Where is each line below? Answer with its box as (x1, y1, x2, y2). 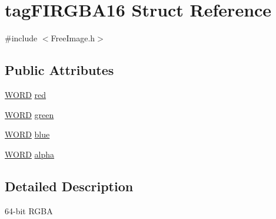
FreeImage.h (51, 32, 95, 44)
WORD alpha (5, 148, 55, 160)
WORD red (5, 88, 46, 100)
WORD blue (5, 128, 50, 140)
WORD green (5, 108, 54, 120)
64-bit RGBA (5, 204, 53, 217)
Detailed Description (5, 176, 134, 195)
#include (5, 32, 38, 44)
